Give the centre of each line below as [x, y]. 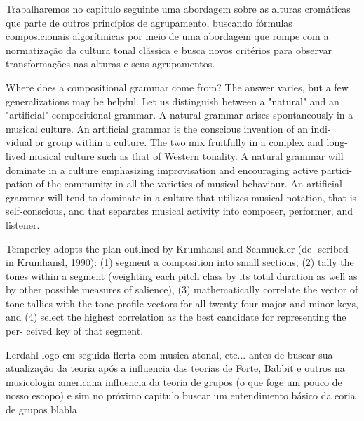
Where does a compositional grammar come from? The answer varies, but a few [177, 87]
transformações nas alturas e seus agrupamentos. [110, 64]
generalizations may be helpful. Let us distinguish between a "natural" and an [173, 101]
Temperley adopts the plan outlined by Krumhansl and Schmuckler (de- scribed [177, 248]
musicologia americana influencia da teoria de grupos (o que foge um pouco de [174, 381]
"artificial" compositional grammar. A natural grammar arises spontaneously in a [180, 115]
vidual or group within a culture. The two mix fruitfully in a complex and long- [177, 142]
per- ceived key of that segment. [75, 331]
